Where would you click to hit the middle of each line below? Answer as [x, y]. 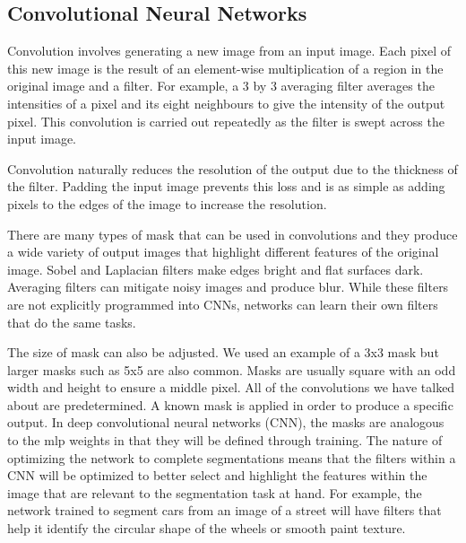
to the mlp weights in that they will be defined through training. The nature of [225, 440]
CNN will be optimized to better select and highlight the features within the [217, 475]
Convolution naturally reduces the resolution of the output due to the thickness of [233, 168]
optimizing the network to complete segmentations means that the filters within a [232, 457]
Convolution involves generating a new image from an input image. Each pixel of [229, 51]
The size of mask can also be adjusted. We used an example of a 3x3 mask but [223, 352]
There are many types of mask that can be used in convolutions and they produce [233, 234]
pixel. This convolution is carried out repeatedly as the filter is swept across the [226, 121]
